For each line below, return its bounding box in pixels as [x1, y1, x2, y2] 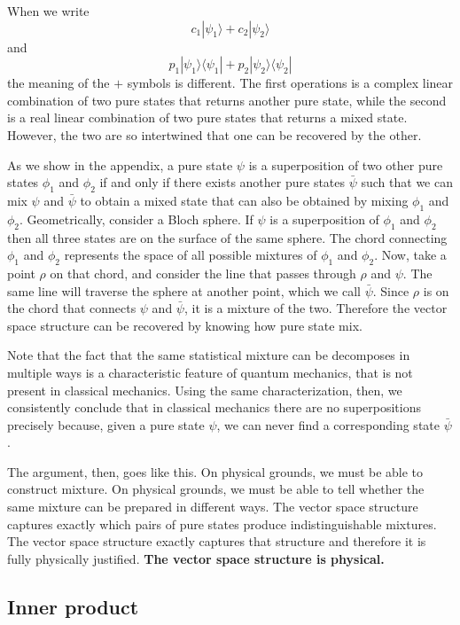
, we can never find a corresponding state [216, 415, 440, 434]
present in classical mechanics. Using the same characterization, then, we [7, 380, 402, 399]
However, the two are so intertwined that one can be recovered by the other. [7, 125, 422, 144]
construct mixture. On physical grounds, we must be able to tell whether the [7, 480, 425, 498]
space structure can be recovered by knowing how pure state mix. [7, 316, 363, 334]
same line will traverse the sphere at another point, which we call [7, 281, 361, 300]
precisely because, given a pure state [7, 415, 205, 434]
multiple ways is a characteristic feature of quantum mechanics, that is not [7, 363, 413, 381]
